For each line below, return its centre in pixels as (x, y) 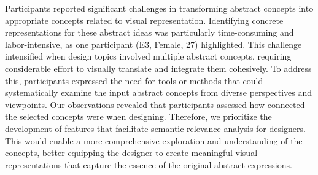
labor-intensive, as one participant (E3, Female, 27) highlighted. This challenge (153, 44)
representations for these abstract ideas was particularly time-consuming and (149, 32)
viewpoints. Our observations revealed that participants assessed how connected (155, 104)
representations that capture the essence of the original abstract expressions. (149, 164)
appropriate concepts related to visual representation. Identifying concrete (144, 20)
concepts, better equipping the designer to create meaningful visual (131, 153)
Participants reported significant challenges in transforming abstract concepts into (159, 8)
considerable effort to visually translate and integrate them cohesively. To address (158, 68)
